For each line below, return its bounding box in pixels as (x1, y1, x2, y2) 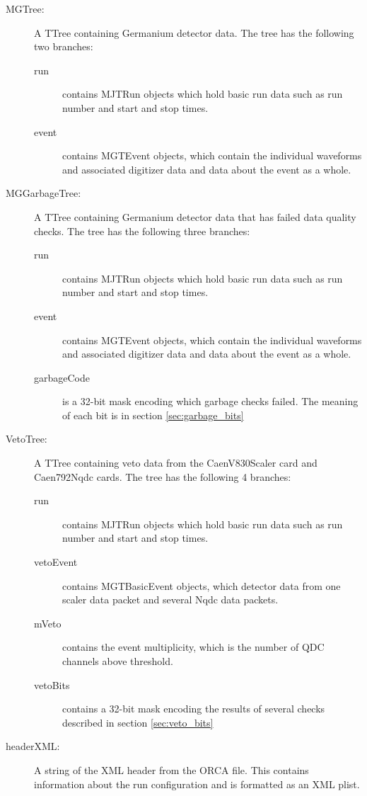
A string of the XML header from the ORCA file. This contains (34, 762, 309, 777)
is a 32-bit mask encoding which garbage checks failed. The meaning (62, 394, 359, 409)
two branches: (34, 39, 93, 54)
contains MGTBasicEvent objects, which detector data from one (62, 578, 341, 593)
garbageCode (34, 370, 90, 385)
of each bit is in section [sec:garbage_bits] (62, 407, 244, 422)
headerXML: (6, 739, 60, 754)
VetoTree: (6, 431, 47, 446)
